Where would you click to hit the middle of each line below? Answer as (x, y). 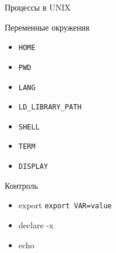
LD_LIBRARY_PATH (50, 107)
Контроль (21, 185)
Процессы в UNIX (38, 7)
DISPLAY (33, 167)
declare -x (36, 225)
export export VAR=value (65, 205)
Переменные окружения (47, 27)
